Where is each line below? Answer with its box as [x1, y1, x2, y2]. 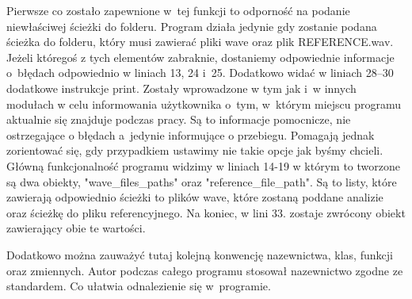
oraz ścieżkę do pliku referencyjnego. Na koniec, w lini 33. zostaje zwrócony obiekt [6, 204, 406, 220]
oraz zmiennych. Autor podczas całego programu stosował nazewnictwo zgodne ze [6, 262, 403, 278]
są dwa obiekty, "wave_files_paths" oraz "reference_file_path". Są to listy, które [6, 173, 397, 190]
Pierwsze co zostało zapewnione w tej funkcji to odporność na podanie [6, 2, 350, 18]
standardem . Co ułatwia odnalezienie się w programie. [6, 278, 271, 294]
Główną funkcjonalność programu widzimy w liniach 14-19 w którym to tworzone [6, 157, 400, 174]
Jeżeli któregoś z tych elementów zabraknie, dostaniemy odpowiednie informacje [6, 48, 395, 65]
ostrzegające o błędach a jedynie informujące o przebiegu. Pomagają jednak [6, 126, 375, 143]
